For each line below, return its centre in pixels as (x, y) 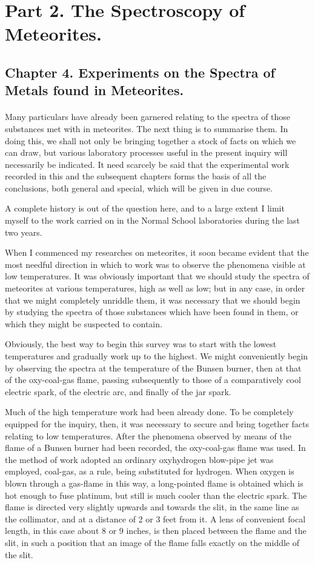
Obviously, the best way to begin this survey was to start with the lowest (141, 344)
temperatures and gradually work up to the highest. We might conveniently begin (157, 356)
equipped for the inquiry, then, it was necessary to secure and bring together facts (157, 423)
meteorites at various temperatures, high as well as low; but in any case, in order (155, 288)
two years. (24, 232)
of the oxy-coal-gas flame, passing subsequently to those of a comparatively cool (153, 380)
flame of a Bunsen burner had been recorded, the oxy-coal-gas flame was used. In (155, 448)
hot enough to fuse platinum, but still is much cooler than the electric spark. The (156, 495)
